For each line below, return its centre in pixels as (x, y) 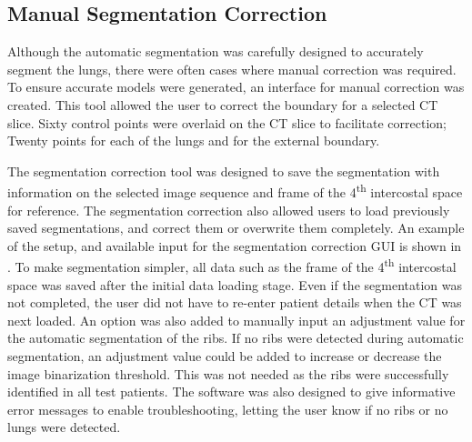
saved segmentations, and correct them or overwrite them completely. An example (236, 228)
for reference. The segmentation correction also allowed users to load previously (229, 210)
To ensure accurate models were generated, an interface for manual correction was (236, 87)
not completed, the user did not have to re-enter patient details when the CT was (235, 302)
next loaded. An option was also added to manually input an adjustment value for (236, 320)
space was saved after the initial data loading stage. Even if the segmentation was (235, 284)
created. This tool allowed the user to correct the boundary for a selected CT (223, 104)
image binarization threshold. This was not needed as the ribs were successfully (228, 373)
